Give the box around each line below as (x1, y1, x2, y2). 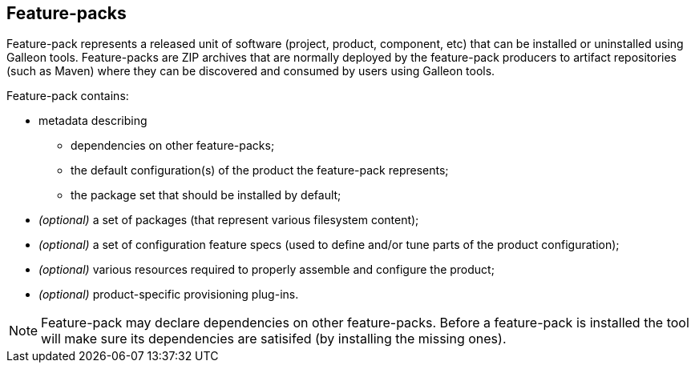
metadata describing (38, 114, 147, 128)
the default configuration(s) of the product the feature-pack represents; (71, 163, 449, 178)
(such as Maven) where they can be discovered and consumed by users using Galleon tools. (6, 64, 495, 78)
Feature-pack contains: (6, 89, 129, 103)
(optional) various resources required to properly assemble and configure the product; (38, 263, 495, 277)
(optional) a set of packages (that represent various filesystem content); (38, 213, 419, 227)
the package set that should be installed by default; (71, 188, 341, 203)
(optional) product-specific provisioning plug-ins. (38, 287, 299, 302)
